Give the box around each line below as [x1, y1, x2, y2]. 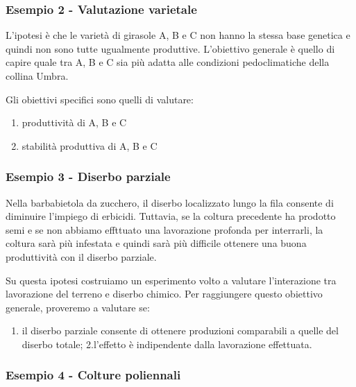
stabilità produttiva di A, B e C [22, 138, 158, 153]
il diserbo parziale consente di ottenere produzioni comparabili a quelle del [22, 323, 339, 338]
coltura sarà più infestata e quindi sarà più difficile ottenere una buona [6, 236, 307, 250]
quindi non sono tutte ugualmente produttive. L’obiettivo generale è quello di [6, 41, 335, 55]
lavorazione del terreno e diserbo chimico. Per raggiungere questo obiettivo [6, 286, 323, 301]
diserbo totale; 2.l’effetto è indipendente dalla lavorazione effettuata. [22, 336, 312, 351]
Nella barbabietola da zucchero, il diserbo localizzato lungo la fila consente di [6, 195, 334, 209]
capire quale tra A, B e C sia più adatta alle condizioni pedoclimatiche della [6, 55, 330, 69]
